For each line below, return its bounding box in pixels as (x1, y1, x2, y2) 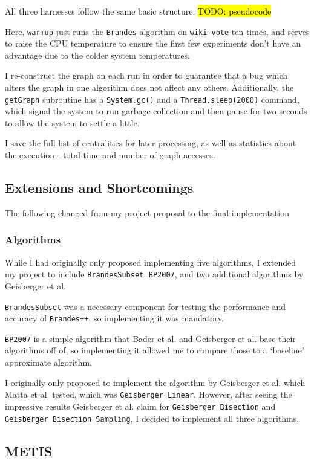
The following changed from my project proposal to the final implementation (5, 206, 289, 219)
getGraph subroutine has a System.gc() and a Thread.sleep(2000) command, (5, 92, 299, 105)
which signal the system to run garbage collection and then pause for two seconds (5, 105, 307, 117)
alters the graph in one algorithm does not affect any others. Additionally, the (5, 81, 294, 94)
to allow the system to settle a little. (5, 116, 140, 129)
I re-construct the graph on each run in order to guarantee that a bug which (5, 69, 288, 82)
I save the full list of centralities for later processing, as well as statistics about (5, 137, 296, 149)
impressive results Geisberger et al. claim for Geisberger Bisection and (5, 399, 276, 412)
